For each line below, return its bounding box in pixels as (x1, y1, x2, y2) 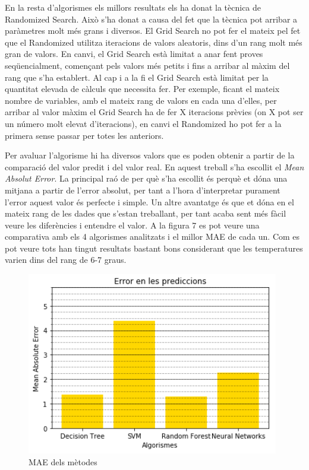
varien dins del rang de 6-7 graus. (5, 253, 127, 266)
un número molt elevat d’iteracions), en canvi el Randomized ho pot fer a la (5, 117, 282, 129)
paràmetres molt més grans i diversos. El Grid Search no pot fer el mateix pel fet (5, 24, 301, 37)
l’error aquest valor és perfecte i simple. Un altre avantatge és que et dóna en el (5, 195, 294, 208)
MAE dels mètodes (29, 455, 97, 468)
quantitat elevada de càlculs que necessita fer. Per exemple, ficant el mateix (5, 82, 280, 95)
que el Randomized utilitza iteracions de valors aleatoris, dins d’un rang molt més (5, 36, 302, 48)
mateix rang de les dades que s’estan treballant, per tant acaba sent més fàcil (5, 207, 286, 220)
